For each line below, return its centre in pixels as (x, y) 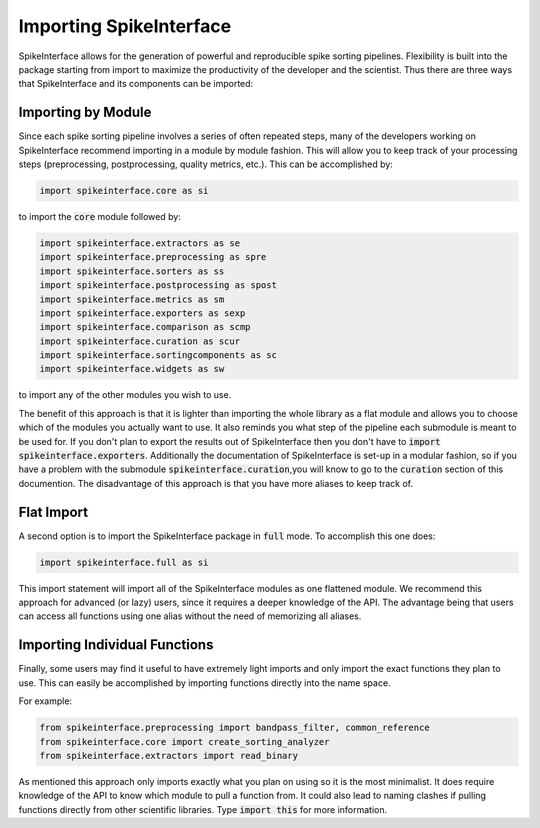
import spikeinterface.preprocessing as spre (153, 257)
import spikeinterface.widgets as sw (132, 369)
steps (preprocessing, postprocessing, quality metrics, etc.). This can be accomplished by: (206, 164)
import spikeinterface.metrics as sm (132, 299)
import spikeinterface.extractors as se (139, 243)
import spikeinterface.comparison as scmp (145, 327)
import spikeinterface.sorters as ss (132, 271)
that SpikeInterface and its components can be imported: (136, 84)
